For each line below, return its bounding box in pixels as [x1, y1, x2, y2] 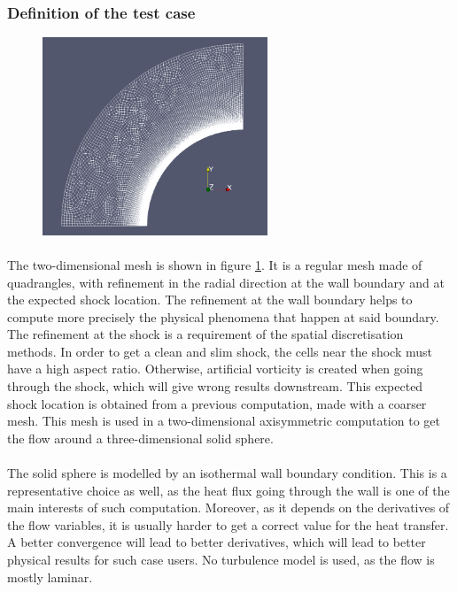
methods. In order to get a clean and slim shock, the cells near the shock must [7, 342, 433, 360]
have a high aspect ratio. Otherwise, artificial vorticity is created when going [7, 359, 423, 378]
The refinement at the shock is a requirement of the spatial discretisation [7, 325, 404, 343]
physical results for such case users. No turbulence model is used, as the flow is [7, 550, 435, 569]
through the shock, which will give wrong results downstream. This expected [7, 377, 423, 396]
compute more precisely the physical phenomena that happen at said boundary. [7, 307, 439, 326]
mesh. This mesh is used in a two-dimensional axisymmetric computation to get [7, 411, 440, 430]
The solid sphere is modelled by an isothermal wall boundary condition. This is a [7, 464, 447, 482]
